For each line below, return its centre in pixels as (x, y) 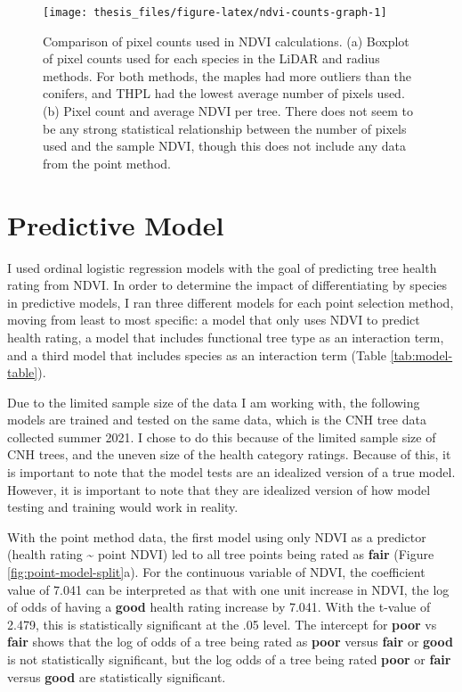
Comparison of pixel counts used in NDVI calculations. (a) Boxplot (226, 41)
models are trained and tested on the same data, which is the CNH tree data (217, 420)
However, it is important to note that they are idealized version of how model (219, 489)
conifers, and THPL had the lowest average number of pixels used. (224, 93)
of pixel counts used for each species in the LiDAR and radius (211, 58)
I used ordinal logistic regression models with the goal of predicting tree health (222, 267)
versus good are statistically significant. (117, 676)
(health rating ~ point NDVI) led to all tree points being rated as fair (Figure (221, 554)
